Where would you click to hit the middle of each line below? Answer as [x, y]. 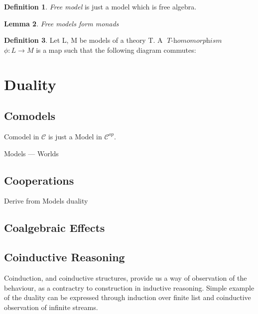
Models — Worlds [31, 153]
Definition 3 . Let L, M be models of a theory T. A [83, 40]
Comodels [30, 116]
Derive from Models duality [46, 201]
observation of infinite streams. [51, 307]
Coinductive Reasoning [64, 257]
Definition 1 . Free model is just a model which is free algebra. [100, 6]
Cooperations [39, 180]
